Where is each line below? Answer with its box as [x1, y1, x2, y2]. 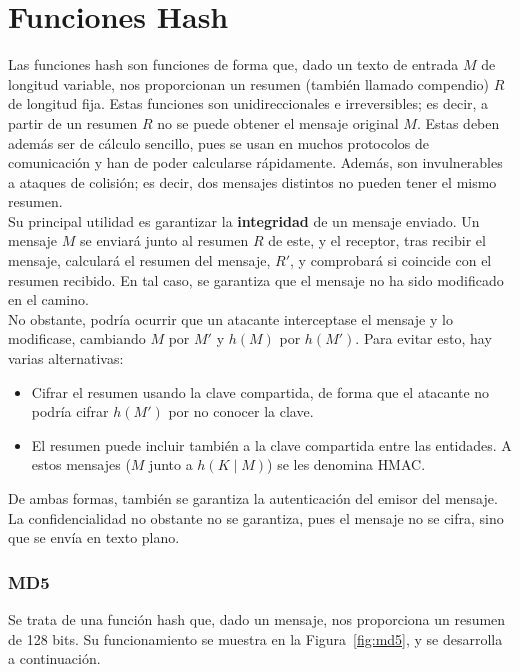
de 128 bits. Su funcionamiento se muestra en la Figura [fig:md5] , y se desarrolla [8, 628, 503, 649]
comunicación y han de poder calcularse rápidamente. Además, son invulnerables [8, 152, 503, 173]
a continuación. [8, 648, 101, 669]
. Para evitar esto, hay [355, 328, 492, 349]
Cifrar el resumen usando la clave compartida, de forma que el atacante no [31, 381, 490, 402]
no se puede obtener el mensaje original [157, 112, 399, 133]
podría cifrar [31, 401, 109, 422]
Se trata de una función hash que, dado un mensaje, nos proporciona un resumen [8, 609, 506, 629]
